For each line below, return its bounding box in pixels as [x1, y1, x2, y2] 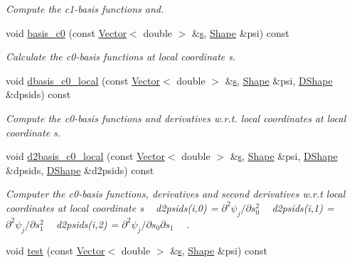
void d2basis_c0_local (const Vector [6, 149, 165, 163]
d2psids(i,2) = [55, 216, 119, 231]
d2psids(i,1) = [272, 200, 334, 215]
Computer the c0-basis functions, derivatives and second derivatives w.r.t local [6, 186, 346, 201]
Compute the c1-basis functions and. [6, 1, 164, 16]
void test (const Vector [6, 242, 105, 257]
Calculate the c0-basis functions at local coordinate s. [6, 49, 236, 64]
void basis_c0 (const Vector [6, 25, 127, 40]
